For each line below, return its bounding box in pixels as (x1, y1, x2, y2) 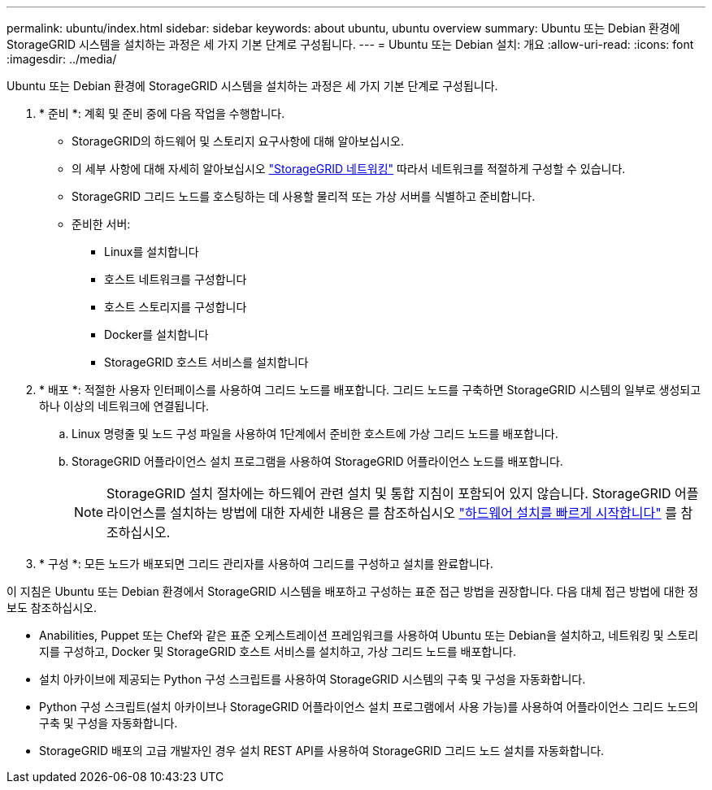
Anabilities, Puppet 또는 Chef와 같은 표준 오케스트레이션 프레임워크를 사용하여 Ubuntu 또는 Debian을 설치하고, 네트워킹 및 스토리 (39, 628, 699, 642)
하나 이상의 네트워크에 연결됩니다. (39, 399, 210, 413)
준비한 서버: (72, 217, 131, 231)
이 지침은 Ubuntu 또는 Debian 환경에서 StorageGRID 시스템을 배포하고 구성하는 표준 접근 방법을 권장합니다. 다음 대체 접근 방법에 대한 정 (7, 584, 699, 598)
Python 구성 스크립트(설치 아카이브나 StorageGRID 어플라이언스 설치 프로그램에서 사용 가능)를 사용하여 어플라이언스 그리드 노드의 (39, 700, 699, 714)
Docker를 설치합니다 (104, 328, 209, 341)
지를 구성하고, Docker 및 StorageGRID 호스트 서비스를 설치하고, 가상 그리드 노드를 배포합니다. (39, 645, 517, 658)
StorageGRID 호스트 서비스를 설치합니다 (104, 355, 309, 369)
